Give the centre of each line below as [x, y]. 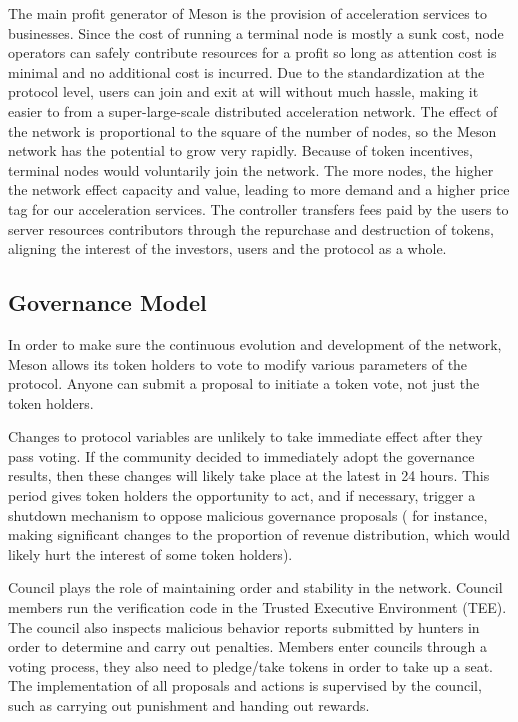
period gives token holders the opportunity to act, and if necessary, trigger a [242, 495]
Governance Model [107, 302]
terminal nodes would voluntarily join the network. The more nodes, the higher [251, 169]
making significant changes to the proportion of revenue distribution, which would [259, 534]
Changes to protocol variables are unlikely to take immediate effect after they [245, 436]
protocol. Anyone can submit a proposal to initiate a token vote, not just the [244, 383]
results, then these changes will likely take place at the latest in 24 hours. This [249, 475]
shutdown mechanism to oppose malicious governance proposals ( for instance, [248, 514]
